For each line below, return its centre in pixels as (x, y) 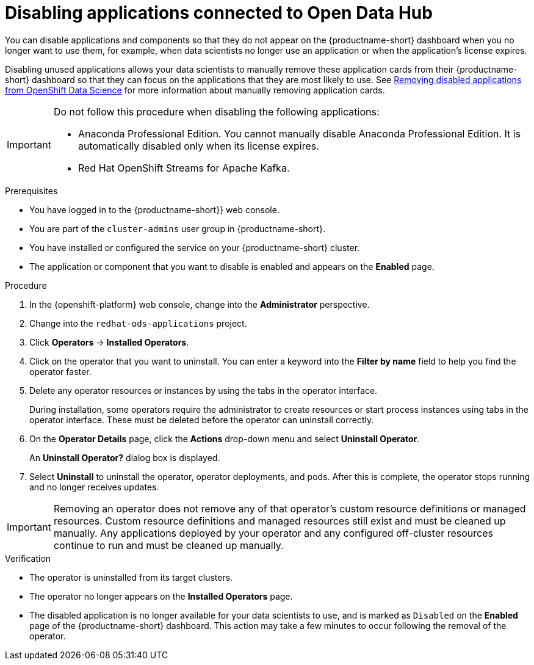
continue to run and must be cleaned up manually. (168, 545)
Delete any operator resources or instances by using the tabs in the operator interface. (204, 390)
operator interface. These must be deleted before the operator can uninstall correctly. (202, 420)
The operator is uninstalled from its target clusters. (131, 577)
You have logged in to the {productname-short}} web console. (154, 209)
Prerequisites (31, 191)
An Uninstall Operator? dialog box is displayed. (125, 457)
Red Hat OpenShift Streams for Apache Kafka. (184, 168)
